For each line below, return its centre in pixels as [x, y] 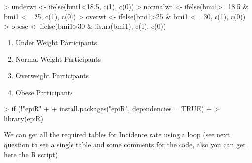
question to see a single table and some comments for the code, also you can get [125, 144]
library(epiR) [24, 118]
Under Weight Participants [56, 42]
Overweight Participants [52, 75]
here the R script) [31, 154]
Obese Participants [44, 92]
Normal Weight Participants [58, 59]
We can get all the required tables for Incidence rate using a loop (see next [117, 135]
